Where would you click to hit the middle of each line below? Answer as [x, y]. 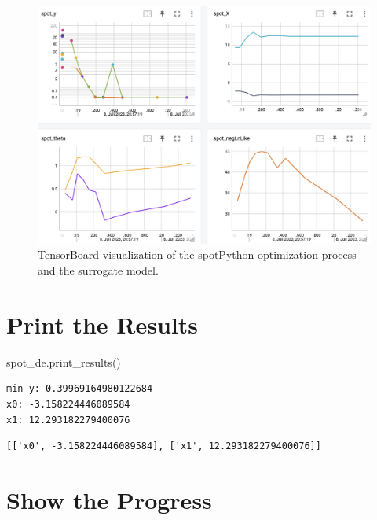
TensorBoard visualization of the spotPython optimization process [197, 254]
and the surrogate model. [98, 270]
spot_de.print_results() [64, 361]
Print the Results [102, 324]
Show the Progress [109, 499]
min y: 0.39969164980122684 [80, 389]
